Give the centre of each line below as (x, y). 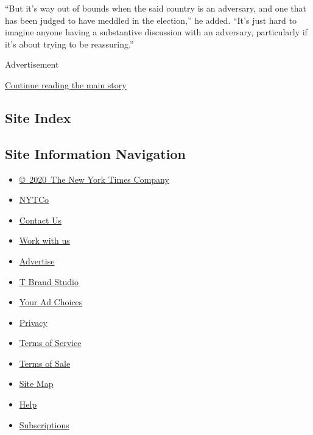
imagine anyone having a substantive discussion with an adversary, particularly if (156, 32)
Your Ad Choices (51, 302)
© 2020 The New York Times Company (94, 179)
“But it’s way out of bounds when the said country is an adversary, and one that (156, 8)
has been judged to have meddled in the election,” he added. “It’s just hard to (151, 20)
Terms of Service (50, 343)
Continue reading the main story (66, 84)
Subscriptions (44, 424)
